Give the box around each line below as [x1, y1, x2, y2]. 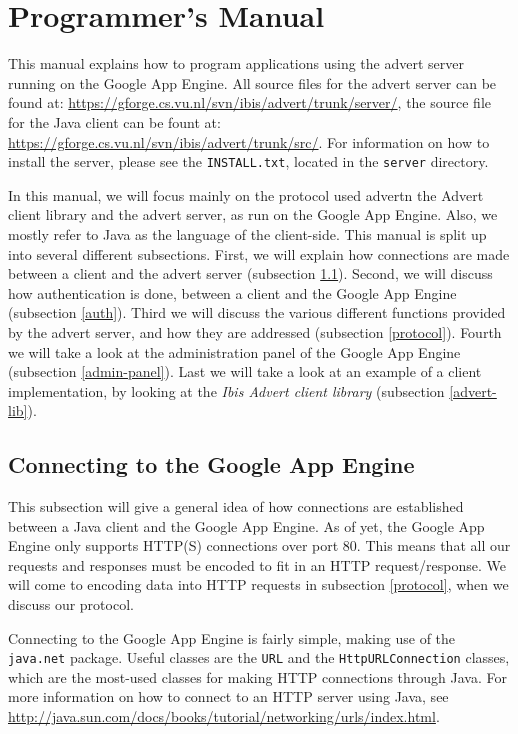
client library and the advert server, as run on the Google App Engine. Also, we [8, 204, 498, 225]
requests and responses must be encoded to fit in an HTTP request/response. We [8, 554, 507, 575]
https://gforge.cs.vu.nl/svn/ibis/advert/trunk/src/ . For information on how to [8, 131, 490, 152]
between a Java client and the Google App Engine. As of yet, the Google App [8, 515, 485, 536]
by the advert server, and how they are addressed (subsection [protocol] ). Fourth [8, 321, 502, 342]
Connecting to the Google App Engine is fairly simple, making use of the [8, 627, 456, 648]
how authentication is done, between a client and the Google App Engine [8, 282, 457, 303]
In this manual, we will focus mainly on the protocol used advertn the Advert [8, 184, 484, 205]
